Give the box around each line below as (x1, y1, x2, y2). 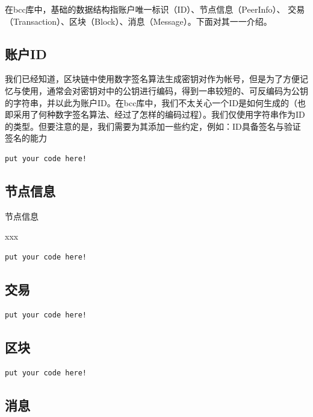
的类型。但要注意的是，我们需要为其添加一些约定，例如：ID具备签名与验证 (5, 119, 301, 132)
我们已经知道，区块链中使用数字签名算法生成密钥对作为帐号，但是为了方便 (5, 72, 300, 85)
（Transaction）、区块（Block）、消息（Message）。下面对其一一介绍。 (5, 14, 272, 27)
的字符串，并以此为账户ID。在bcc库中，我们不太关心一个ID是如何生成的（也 (5, 96, 306, 109)
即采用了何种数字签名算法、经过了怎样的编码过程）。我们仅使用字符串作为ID (5, 108, 305, 121)
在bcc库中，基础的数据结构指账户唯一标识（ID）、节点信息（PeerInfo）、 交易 (5, 3, 305, 15)
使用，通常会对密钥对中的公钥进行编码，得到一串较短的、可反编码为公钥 (21, 84, 308, 97)
